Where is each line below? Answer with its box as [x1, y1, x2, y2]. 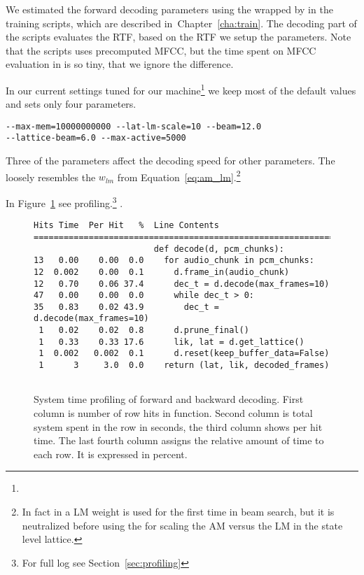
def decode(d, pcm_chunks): [153, 243, 284, 254]
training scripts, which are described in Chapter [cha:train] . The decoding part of [6, 15, 357, 30]
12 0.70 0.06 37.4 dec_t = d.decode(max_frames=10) [34, 278, 330, 289]
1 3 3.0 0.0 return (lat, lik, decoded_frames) [38, 360, 330, 371]
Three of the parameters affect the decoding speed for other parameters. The [6, 153, 335, 168]
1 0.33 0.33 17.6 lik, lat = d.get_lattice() [38, 336, 304, 347]
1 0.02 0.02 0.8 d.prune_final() [38, 325, 249, 336]
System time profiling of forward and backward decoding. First [34, 392, 304, 406]
